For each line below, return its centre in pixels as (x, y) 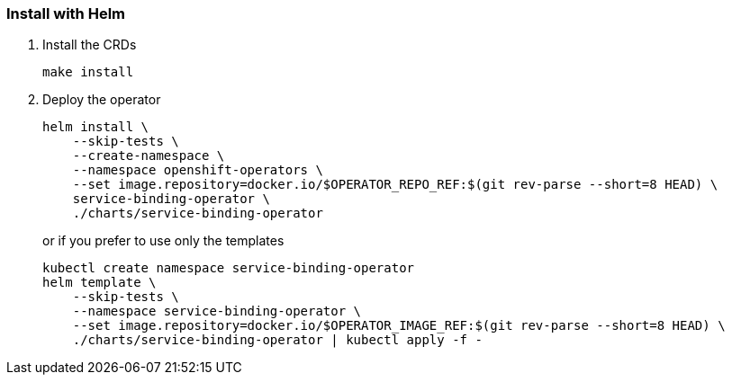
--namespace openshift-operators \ (198, 170)
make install (88, 72)
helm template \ (99, 283)
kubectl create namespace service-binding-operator (229, 268)
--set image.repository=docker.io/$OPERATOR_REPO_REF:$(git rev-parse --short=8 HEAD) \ (395, 185)
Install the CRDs (90, 45)
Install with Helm (66, 13)
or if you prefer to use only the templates (163, 241)
